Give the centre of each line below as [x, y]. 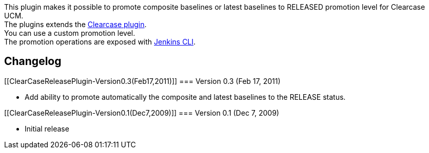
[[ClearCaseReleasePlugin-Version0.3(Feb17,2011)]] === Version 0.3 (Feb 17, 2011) [142, 81]
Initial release [47, 128]
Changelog [33, 61]
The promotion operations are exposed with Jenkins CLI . [100, 42]
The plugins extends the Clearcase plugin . [75, 24]
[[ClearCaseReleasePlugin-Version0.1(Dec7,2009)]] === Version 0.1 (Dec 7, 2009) [142, 113]
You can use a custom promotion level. [70, 33]
